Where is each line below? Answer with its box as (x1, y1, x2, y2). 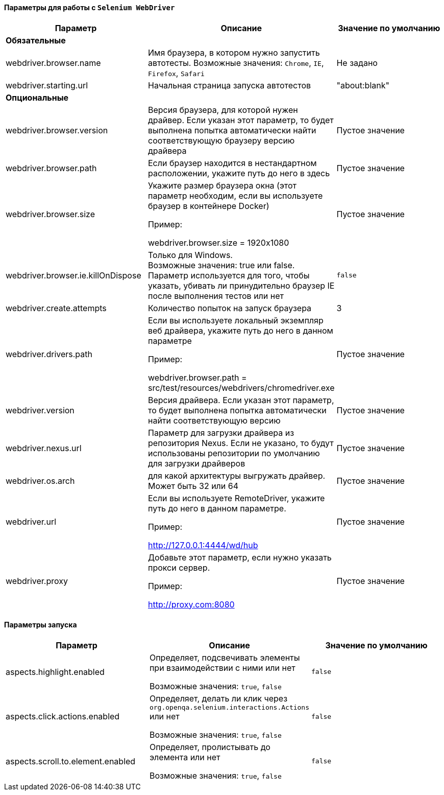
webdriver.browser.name (6, 57, 101, 68)
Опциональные (6, 92, 69, 103)
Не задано (336, 57, 378, 68)
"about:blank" (336, 80, 389, 90)
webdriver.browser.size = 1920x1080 (148, 237, 289, 248)
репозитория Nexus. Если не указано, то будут (148, 437, 334, 448)
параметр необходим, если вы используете (148, 190, 323, 201)
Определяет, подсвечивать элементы (149, 652, 300, 663)
